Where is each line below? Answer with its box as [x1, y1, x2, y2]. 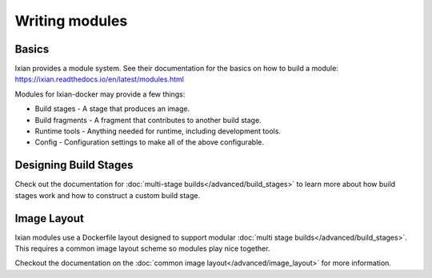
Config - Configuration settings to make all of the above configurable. [34, 137, 264, 147]
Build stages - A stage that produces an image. [34, 104, 190, 113]
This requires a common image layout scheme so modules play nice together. [14, 244, 270, 253]
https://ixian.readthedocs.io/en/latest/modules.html [14, 74, 184, 84]
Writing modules [14, 12, 128, 30]
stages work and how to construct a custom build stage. [14, 190, 200, 200]
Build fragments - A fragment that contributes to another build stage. [34, 115, 262, 125]
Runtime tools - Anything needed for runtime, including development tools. [34, 126, 282, 136]
